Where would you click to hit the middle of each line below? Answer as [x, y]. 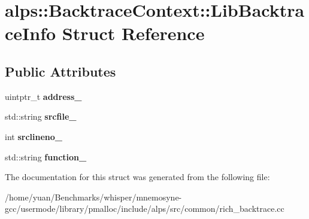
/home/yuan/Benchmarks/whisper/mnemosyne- [93, 197]
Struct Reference [133, 33]
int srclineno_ [34, 136]
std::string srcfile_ [41, 116]
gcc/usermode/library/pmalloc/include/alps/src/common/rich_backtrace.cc [145, 209]
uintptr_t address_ [43, 96]
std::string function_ [46, 156]
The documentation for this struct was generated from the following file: [137, 177]
